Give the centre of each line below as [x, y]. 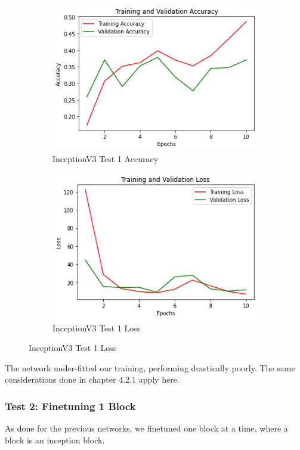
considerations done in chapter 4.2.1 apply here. [92, 379]
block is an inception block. [55, 440]
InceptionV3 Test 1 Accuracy [106, 158]
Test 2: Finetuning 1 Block [70, 406]
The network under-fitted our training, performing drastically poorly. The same [150, 367]
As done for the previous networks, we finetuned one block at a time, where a [146, 428]
